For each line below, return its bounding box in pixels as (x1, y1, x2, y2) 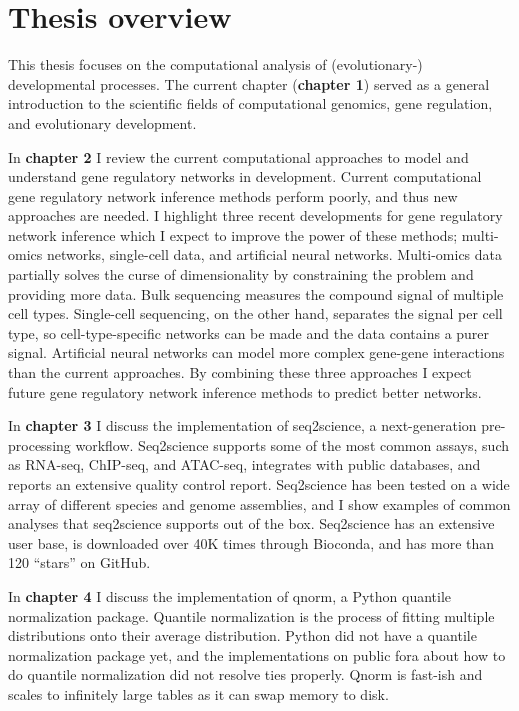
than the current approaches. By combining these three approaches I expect (8, 362, 472, 383)
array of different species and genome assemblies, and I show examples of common (8, 493, 511, 514)
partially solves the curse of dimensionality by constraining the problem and (8, 264, 474, 285)
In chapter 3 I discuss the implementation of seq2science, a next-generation (8, 415, 477, 436)
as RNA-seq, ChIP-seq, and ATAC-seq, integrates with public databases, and (8, 454, 481, 475)
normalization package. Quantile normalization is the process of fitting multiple (8, 605, 495, 626)
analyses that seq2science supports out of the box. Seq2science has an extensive (8, 513, 495, 534)
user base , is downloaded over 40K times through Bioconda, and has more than (8, 532, 495, 553)
